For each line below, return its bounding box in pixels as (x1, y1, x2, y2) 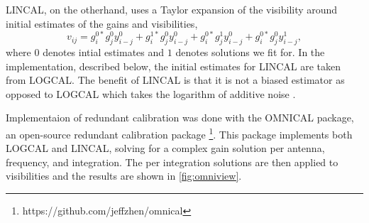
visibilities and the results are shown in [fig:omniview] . (6, 168, 242, 183)
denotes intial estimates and (43, 45, 165, 60)
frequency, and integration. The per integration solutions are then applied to (6, 154, 338, 169)
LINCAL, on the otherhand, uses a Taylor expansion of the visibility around (6, 2, 338, 16)
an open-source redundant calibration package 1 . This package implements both (6, 125, 353, 141)
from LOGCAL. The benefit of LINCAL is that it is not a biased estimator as (6, 72, 345, 87)
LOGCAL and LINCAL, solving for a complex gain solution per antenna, (6, 141, 325, 156)
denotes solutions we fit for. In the (175, 45, 325, 60)
